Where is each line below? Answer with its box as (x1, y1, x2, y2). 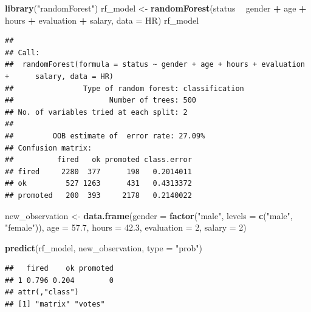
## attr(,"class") (5, 288, 79, 297)
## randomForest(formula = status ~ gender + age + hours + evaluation (5, 60, 305, 69)
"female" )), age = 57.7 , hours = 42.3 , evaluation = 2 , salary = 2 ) (5, 221, 247, 234)
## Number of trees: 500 (5, 96, 196, 105)
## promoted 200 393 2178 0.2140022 (5, 191, 192, 200)
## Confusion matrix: (5, 143, 92, 152)
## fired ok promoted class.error (5, 155, 192, 164)
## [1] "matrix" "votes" (5, 300, 105, 309)
